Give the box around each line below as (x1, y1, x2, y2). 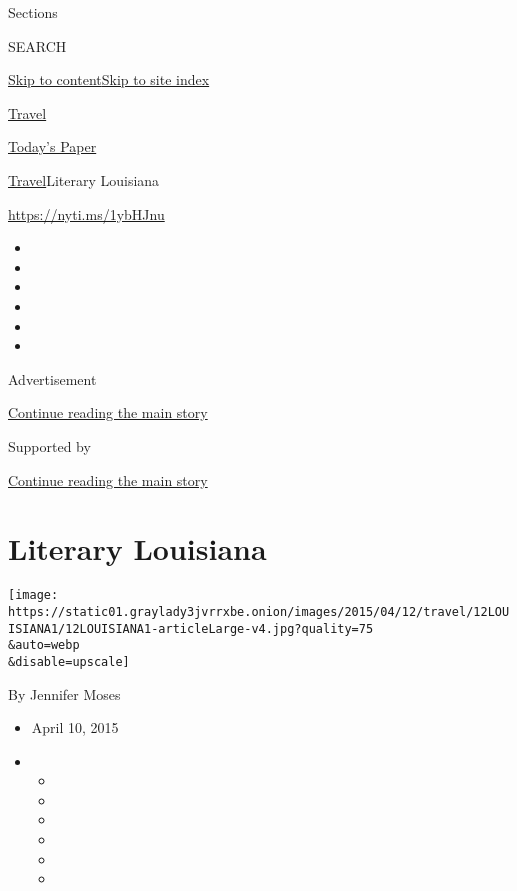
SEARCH (8, 35, 67, 56)
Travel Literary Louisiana (8, 169, 160, 190)
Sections (8, 2, 58, 22)
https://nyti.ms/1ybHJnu (8, 203, 165, 224)
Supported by (8, 435, 91, 456)
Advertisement (8, 368, 97, 389)
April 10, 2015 (31, 717, 119, 738)
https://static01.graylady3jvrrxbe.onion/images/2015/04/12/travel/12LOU (8, 604, 510, 619)
